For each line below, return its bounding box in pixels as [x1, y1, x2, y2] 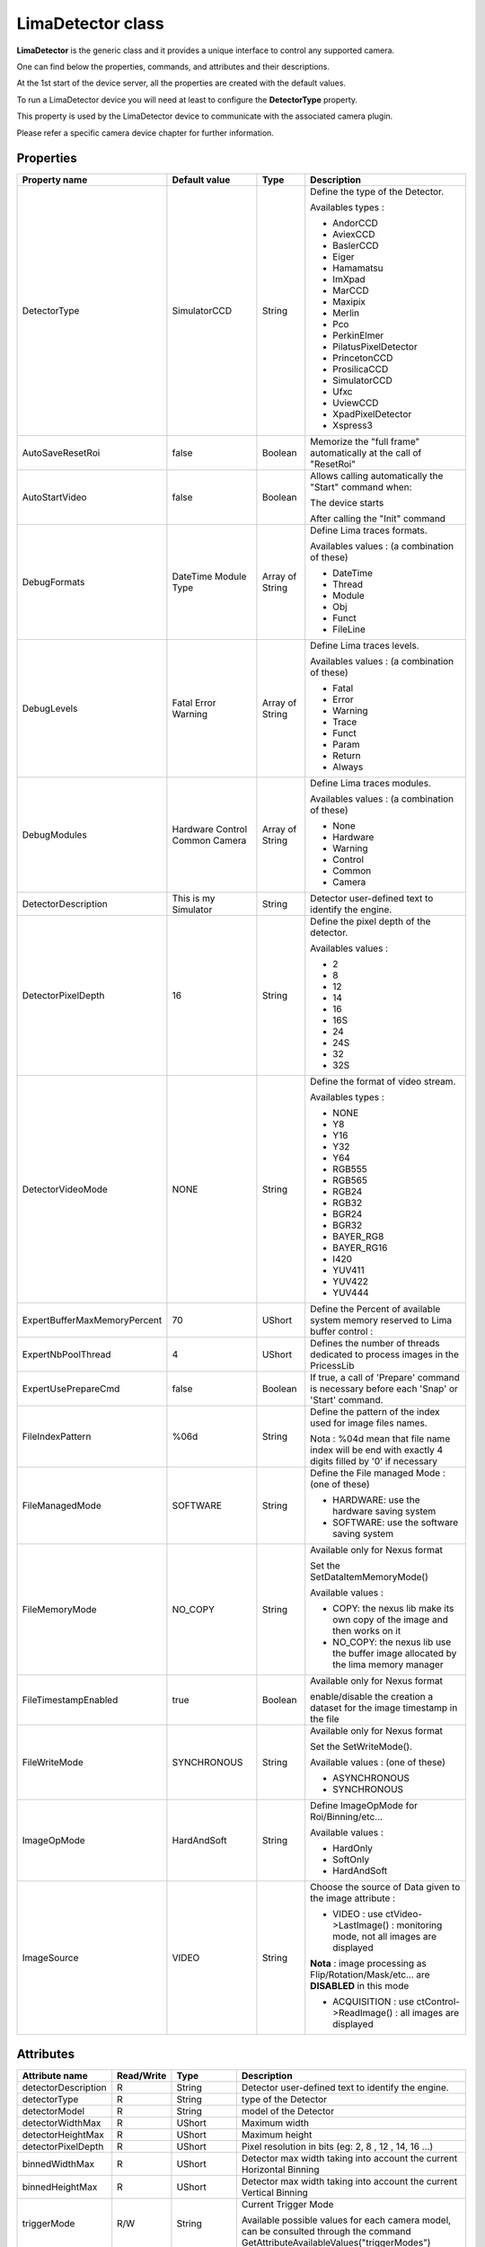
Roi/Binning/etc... [310, 1811, 384, 1824]
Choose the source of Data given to [310, 1881, 461, 1894]
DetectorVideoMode [22, 1183, 108, 1195]
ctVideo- [384, 1908, 422, 1921]
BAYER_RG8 [332, 1230, 384, 1243]
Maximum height [241, 2128, 313, 2141]
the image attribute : [310, 1892, 395, 1905]
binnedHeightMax [22, 2180, 98, 2193]
